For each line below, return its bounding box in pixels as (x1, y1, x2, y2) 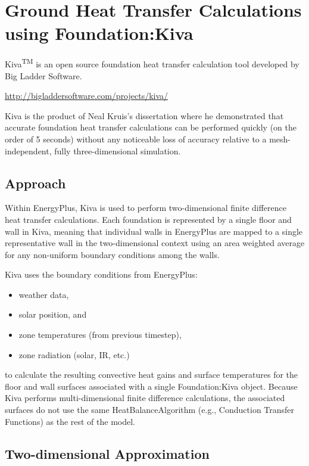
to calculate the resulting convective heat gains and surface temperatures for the (5, 368, 298, 381)
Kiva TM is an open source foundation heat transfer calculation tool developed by (5, 56, 299, 70)
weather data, (18, 288, 69, 300)
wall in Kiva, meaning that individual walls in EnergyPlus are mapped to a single (5, 225, 303, 237)
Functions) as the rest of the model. (5, 415, 136, 427)
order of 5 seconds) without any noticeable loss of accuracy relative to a (5, 132, 267, 145)
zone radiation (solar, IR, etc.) (18, 348, 130, 361)
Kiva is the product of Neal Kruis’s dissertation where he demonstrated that (5, 109, 284, 122)
